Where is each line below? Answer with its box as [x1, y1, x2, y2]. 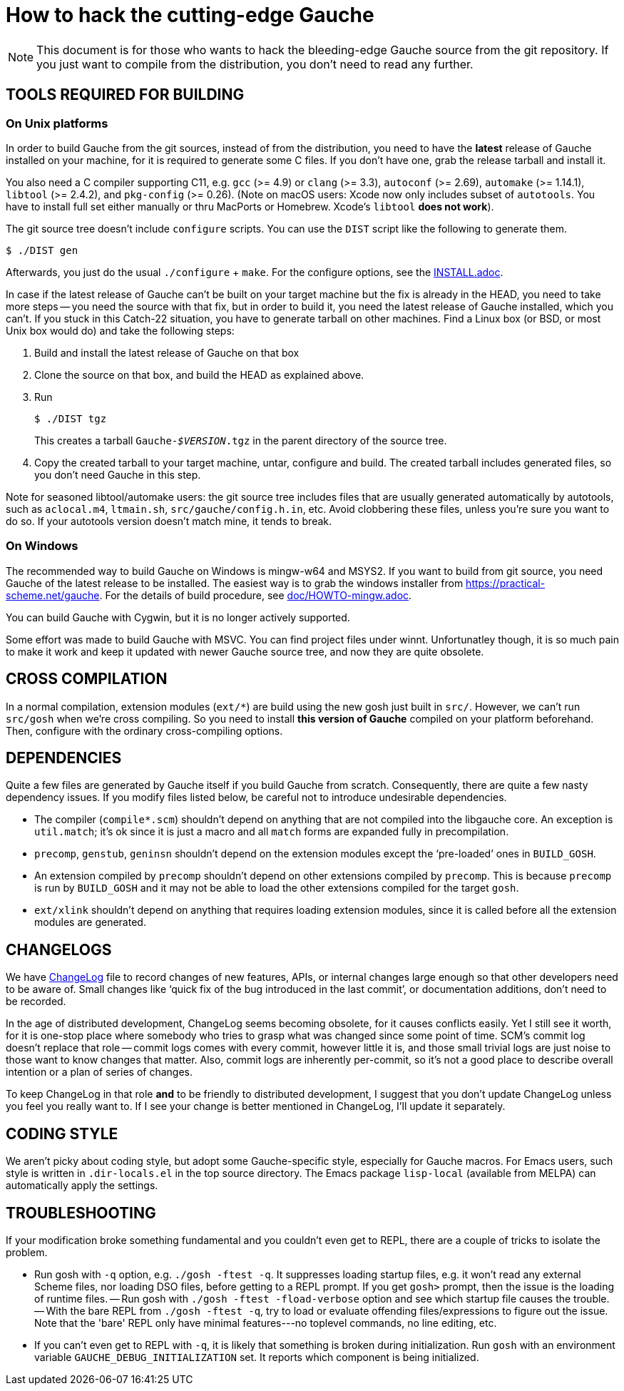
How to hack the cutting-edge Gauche [6, 3, 374, 27]
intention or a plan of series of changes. [6, 1066, 193, 1079]
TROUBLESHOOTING [6, 1203, 156, 1222]
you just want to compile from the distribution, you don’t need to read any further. [36, 56, 474, 71]
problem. [6, 1245, 48, 1258]
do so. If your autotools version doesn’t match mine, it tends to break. [6, 514, 332, 527]
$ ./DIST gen [6, 244, 78, 256]
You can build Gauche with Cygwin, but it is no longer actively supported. [6, 611, 350, 623]
